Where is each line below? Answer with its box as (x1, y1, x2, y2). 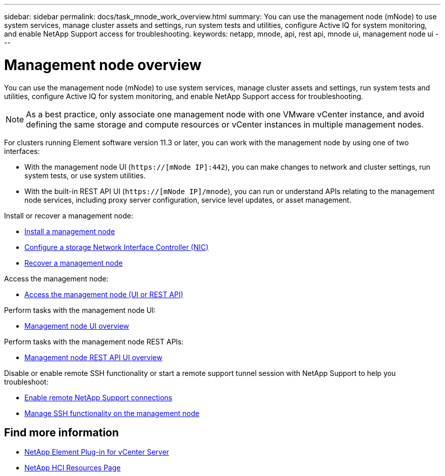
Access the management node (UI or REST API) (24, 290, 183, 299)
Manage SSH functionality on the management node (24, 408, 200, 418)
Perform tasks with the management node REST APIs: (4, 337, 184, 346)
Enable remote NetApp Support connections (24, 393, 172, 402)
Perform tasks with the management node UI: (4, 305, 156, 314)
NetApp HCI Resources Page (24, 463, 121, 472)
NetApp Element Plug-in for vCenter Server (24, 448, 169, 457)
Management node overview (4, 56, 202, 74)
